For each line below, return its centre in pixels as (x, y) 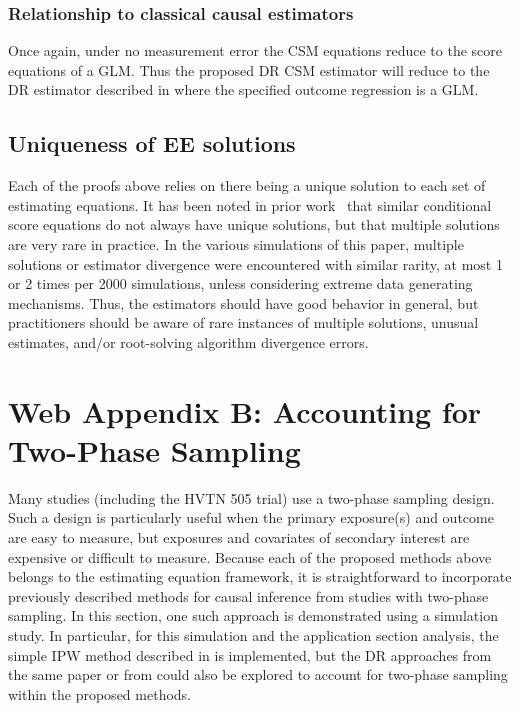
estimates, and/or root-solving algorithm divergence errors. (188, 341)
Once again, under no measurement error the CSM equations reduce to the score (255, 50)
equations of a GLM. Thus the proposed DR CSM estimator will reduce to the (249, 69)
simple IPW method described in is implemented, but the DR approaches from (250, 654)
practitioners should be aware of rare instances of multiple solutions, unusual (243, 322)
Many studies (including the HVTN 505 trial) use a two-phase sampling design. (251, 497)
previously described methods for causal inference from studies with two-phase (248, 595)
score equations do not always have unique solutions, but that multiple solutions (254, 224)
